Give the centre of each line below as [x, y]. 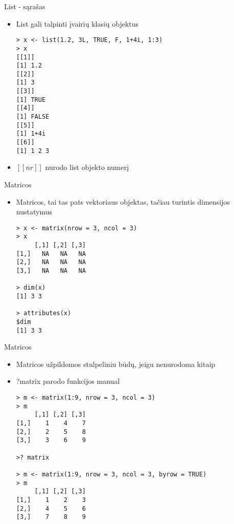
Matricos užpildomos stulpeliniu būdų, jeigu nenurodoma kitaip [116, 364]
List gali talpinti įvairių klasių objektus [77, 23]
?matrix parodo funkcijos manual [68, 381]
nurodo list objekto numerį [87, 167]
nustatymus [34, 212]
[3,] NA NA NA [51, 271]
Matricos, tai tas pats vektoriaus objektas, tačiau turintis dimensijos [123, 201]
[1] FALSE [33, 117]
